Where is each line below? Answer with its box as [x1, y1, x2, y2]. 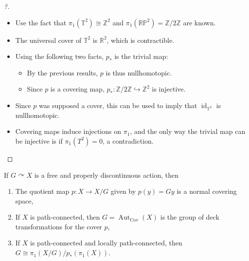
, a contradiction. [103, 135, 154, 146]
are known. [183, 17, 216, 27]
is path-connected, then [30, 212, 100, 222]
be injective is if [15, 135, 63, 146]
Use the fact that [15, 17, 67, 27]
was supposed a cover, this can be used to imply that [39, 100, 197, 110]
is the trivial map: [114, 51, 168, 61]
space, [15, 195, 34, 205]
